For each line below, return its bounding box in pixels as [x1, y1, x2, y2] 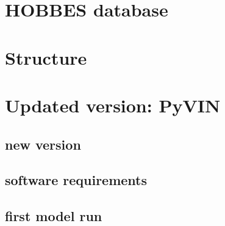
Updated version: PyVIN [5, 92, 221, 117]
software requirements [5, 170, 148, 189]
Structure [5, 45, 87, 70]
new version [5, 134, 81, 153]
